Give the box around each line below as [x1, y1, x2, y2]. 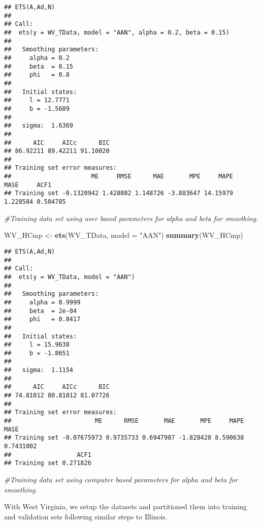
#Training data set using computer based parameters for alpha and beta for [4, 474, 238, 484]
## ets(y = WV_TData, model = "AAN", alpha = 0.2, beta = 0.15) [4, 28, 230, 36]
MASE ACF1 [4, 181, 52, 189]
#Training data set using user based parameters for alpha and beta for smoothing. [4, 212, 258, 223]
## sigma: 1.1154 [4, 366, 74, 374]
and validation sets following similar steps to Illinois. [4, 511, 168, 521]
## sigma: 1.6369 [4, 122, 74, 130]
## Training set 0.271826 [4, 459, 91, 467]
